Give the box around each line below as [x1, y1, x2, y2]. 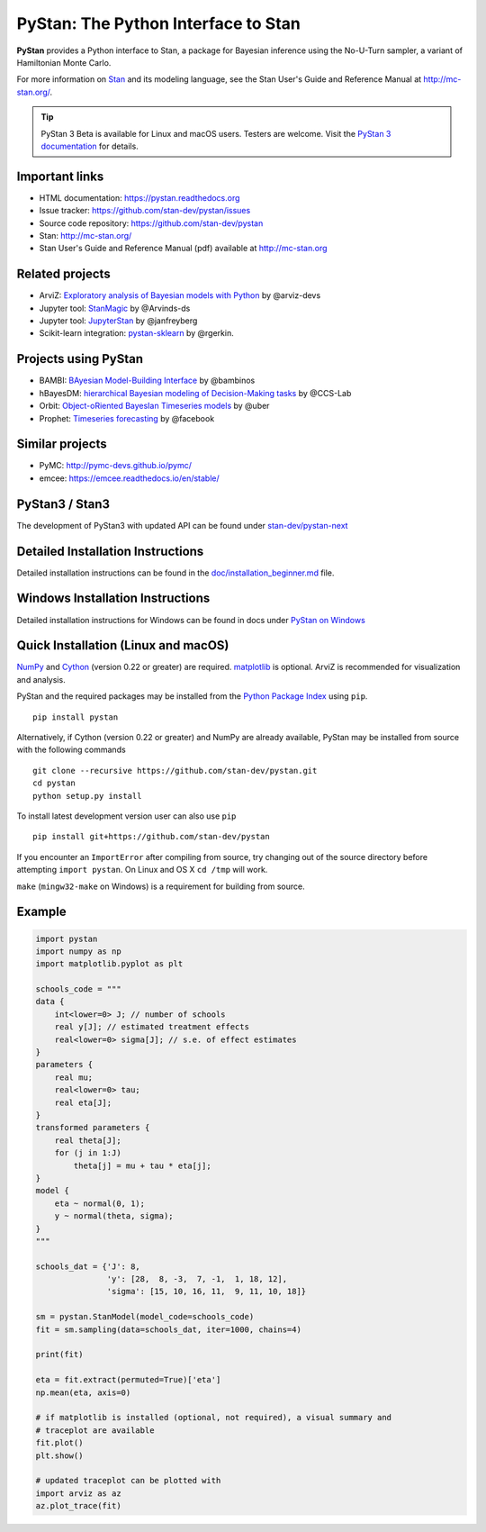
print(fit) [35, 1349, 84, 1360]
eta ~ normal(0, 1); [54, 1198, 146, 1209]
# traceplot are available [35, 1425, 155, 1436]
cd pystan [32, 778, 76, 788]
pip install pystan [32, 712, 119, 722]
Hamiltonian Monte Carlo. [16, 57, 112, 68]
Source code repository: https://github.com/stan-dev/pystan [39, 217, 264, 229]
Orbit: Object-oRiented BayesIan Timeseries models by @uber [39, 401, 270, 412]
